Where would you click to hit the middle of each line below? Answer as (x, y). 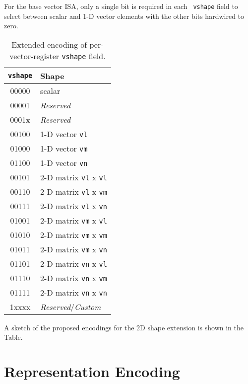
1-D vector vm (64, 148)
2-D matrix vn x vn (74, 292)
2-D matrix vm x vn (74, 249)
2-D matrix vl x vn (74, 206)
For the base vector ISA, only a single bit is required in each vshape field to (121, 6)
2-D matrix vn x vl (74, 263)
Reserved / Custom (71, 307)
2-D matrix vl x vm (74, 191)
